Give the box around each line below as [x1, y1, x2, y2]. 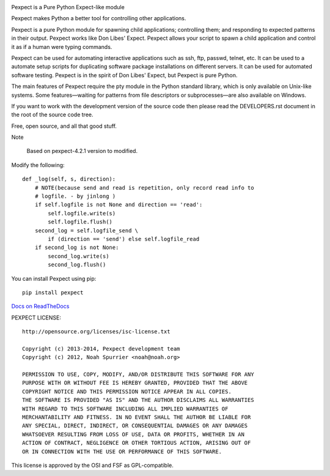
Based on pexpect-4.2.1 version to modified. [26, 147, 137, 155]
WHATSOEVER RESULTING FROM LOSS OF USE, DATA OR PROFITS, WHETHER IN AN [22, 431, 244, 437]
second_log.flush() [48, 261, 106, 269]
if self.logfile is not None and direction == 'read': [34, 201, 203, 208]
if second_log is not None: [34, 244, 119, 251]
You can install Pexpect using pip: [11, 275, 97, 282]
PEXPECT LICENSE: [11, 314, 61, 321]
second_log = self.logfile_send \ [34, 227, 139, 234]
